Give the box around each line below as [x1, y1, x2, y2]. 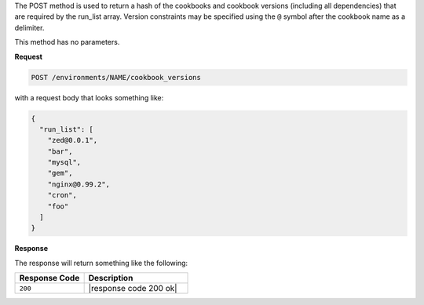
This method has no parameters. [14, 38, 120, 47]
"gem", [47, 169, 73, 178]
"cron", [47, 191, 78, 200]
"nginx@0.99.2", [47, 180, 110, 188]
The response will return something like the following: [14, 258, 188, 267]
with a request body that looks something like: [14, 93, 164, 102]
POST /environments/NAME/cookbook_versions [31, 73, 202, 82]
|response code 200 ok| [88, 283, 177, 294]
